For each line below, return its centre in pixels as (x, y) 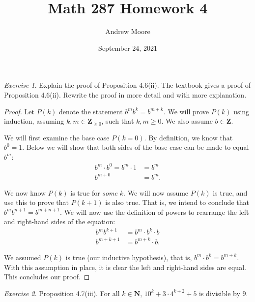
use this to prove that (37, 202)
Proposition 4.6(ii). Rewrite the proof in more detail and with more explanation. (125, 94)
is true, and (230, 192)
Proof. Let (19, 111)
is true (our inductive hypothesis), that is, (129, 257)
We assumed (23, 257)
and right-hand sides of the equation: (60, 221)
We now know (25, 192)
